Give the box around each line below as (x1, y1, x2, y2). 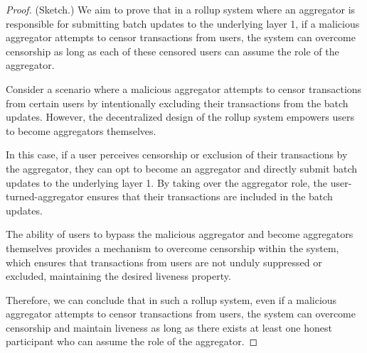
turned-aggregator (6, 189, 84, 204)
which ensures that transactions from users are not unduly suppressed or (6, 254, 322, 269)
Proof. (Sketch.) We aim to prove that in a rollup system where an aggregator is (6, 2, 356, 16)
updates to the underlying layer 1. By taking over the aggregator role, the (6, 175, 328, 190)
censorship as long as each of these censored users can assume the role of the (6, 43, 339, 58)
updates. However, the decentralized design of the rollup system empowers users (6, 109, 354, 124)
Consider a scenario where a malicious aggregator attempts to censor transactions (6, 81, 362, 96)
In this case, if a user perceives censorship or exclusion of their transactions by (6, 147, 348, 162)
